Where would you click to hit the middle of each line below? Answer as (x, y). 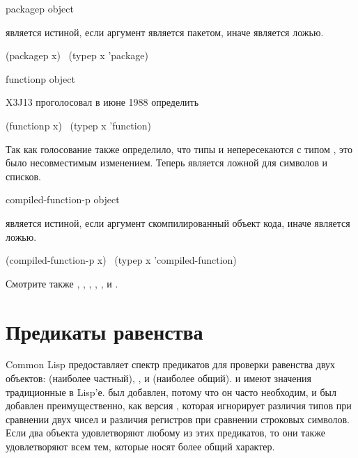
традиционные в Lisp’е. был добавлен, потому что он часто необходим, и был (171, 392)
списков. (24, 176)
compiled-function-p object (63, 199)
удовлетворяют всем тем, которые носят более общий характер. (140, 446)
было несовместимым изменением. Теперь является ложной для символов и (166, 163)
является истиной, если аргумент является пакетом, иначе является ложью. (165, 32)
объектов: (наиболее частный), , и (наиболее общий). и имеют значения (158, 378)
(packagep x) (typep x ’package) (77, 55)
